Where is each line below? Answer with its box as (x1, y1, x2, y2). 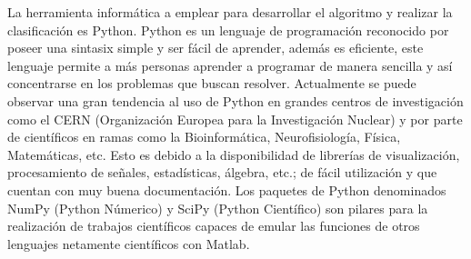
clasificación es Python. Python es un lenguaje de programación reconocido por (7, 20, 449, 39)
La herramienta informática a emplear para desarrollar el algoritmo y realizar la (7, 3, 453, 21)
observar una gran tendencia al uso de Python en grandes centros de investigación (7, 91, 464, 110)
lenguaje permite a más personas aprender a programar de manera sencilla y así (7, 55, 453, 75)
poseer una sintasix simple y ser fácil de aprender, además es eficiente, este (7, 38, 424, 57)
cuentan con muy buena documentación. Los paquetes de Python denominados (7, 180, 446, 199)
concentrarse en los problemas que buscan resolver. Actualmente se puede (7, 74, 416, 93)
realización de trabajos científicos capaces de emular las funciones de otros (7, 216, 420, 235)
